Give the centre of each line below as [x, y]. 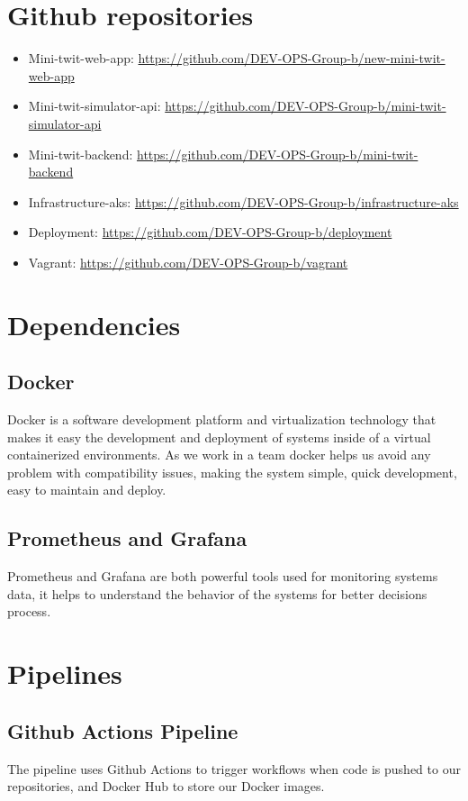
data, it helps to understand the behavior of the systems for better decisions [217, 593]
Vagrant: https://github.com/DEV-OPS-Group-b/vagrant [188, 262]
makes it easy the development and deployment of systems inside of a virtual [219, 437]
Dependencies [94, 324]
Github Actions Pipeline [123, 730]
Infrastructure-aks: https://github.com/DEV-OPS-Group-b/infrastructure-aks [243, 201]
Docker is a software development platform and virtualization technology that [222, 419]
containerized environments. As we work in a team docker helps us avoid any [219, 455]
